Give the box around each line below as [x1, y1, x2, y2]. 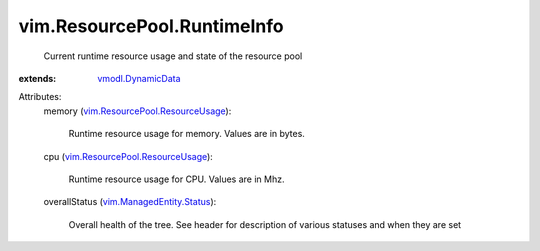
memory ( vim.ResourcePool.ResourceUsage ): [43, 105, 232, 117]
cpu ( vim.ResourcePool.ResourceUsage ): [43, 150, 214, 162]
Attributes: [18, 91, 62, 103]
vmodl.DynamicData [97, 72, 181, 84]
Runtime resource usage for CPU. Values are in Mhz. [68, 173, 285, 185]
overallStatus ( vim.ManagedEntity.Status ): [43, 196, 217, 208]
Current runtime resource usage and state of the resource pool [43, 50, 303, 62]
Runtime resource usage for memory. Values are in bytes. [68, 128, 305, 140]
